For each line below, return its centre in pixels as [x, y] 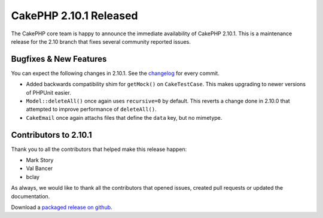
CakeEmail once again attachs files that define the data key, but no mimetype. [124, 117]
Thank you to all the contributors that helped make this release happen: [99, 149]
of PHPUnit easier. [48, 92]
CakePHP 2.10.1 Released [74, 16]
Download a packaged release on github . [62, 207]
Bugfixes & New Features [59, 59]
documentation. [31, 196]
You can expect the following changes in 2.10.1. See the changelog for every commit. [115, 73]
